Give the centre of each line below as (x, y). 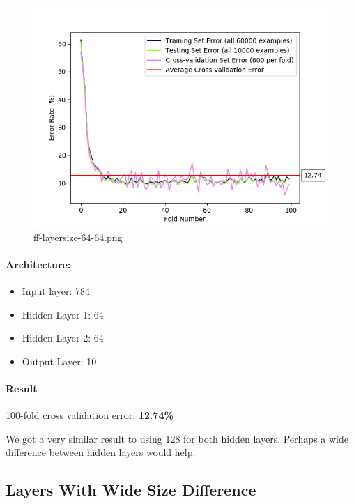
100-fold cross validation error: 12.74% (90, 415)
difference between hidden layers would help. (101, 452)
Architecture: (38, 264)
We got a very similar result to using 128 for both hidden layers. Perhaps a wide (177, 438)
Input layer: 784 (56, 290)
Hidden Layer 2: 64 (63, 338)
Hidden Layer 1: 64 (63, 314)
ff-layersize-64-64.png (78, 237)
